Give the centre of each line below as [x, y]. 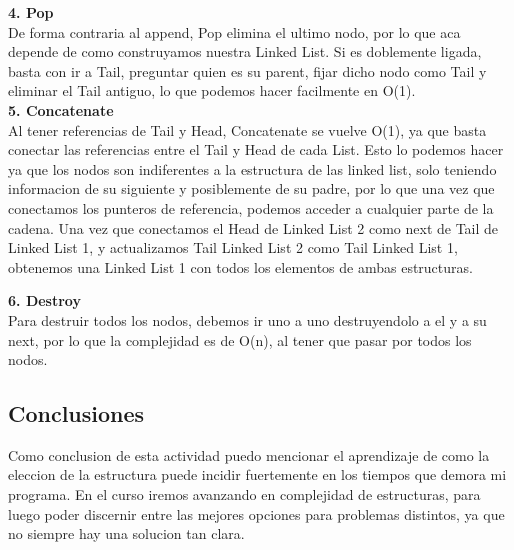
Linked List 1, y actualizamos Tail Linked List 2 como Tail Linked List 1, [233, 247]
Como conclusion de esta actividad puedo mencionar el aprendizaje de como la [249, 454]
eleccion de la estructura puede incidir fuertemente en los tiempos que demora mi [257, 474]
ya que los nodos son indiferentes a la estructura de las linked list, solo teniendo [252, 168]
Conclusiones [76, 413]
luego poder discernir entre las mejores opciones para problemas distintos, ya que [256, 513]
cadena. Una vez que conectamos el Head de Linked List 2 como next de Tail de [253, 227]
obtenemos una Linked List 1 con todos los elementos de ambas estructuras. [240, 266]
